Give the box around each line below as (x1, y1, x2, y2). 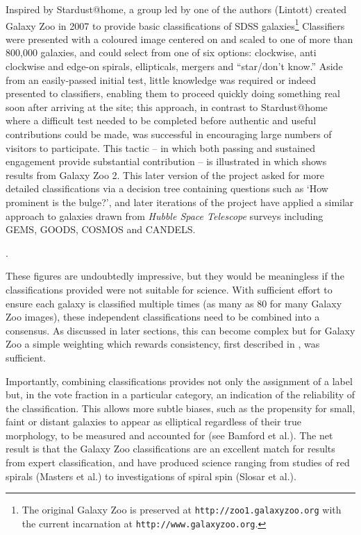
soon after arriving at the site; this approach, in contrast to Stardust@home (6, 99, 328, 114)
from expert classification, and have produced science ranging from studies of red (6, 455, 350, 470)
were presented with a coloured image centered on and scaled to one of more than (6, 31, 353, 46)
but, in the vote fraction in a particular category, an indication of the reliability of (6, 387, 355, 402)
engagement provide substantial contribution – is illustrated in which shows (6, 154, 327, 169)
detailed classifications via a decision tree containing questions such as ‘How (6, 181, 328, 196)
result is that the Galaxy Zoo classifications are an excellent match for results (6, 441, 335, 456)
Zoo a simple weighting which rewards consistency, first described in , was (6, 337, 320, 351)
